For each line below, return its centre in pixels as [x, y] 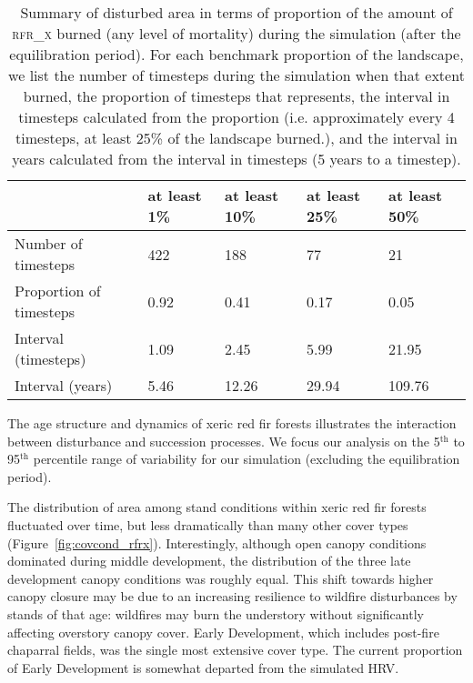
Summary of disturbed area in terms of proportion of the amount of [236, 12]
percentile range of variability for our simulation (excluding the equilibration [247, 459]
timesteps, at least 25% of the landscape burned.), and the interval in [236, 138]
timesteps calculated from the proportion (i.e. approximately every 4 [236, 117]
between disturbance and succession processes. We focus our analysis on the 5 [224, 441]
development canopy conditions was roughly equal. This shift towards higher [221, 578]
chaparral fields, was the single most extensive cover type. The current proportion [235, 650]
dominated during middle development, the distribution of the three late [209, 561]
